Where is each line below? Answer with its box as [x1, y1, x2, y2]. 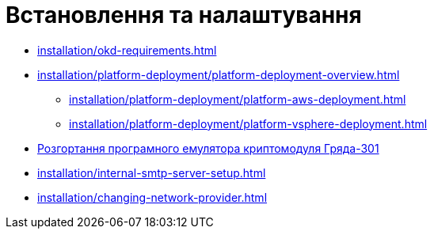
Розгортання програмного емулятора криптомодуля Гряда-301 [37, 141, 379, 155]
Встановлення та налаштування [6, 2, 362, 28]
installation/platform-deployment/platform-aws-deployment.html [69, 92, 406, 106]
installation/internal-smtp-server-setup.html [37, 165, 266, 180]
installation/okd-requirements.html [37, 43, 217, 57]
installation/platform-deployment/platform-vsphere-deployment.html [69, 116, 428, 131]
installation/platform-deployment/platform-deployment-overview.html [37, 67, 400, 81]
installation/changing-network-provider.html [37, 190, 268, 204]
